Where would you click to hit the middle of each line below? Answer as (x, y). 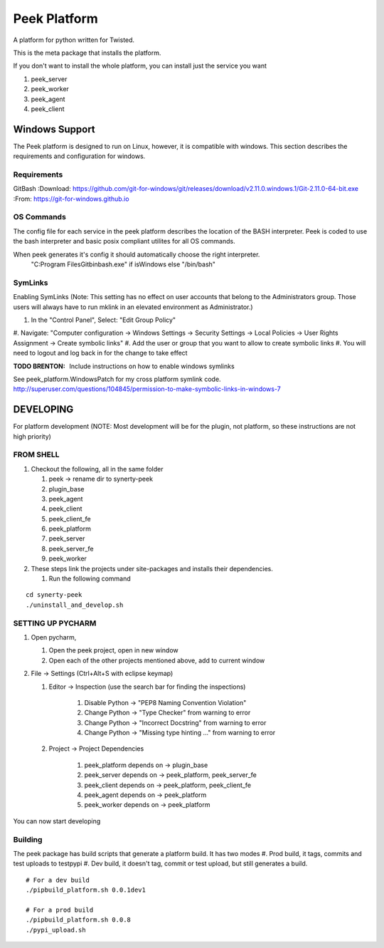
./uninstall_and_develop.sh (75, 605)
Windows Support (54, 129)
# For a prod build (60, 910)
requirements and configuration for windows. (79, 156)
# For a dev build (58, 880)
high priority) (32, 436)
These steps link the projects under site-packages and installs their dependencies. (152, 568)
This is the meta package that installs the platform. (87, 53)
